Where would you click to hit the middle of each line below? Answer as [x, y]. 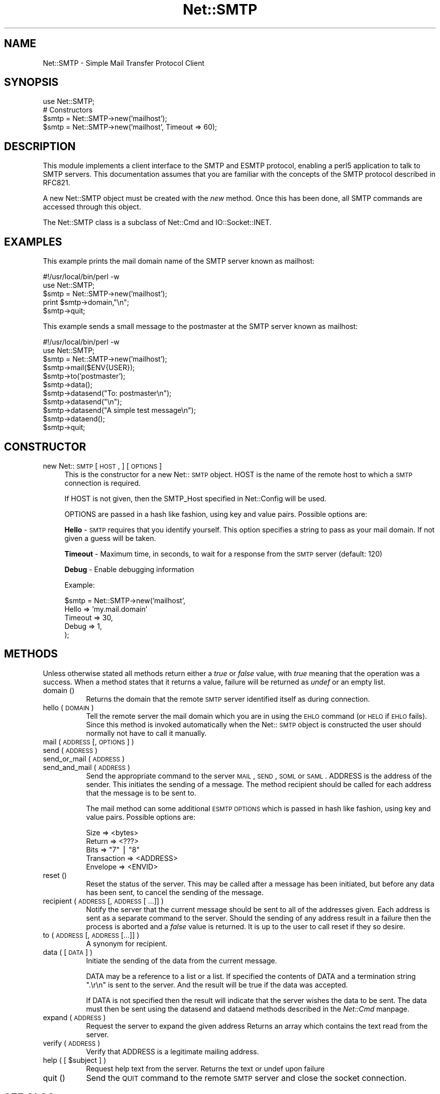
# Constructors [68, 110]
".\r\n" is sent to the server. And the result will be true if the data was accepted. [217, 984]
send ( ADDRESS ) [70, 750]
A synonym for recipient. [127, 943]
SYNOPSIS [31, 82]
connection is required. [103, 483]
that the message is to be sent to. [141, 793]
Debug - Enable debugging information [129, 569]
